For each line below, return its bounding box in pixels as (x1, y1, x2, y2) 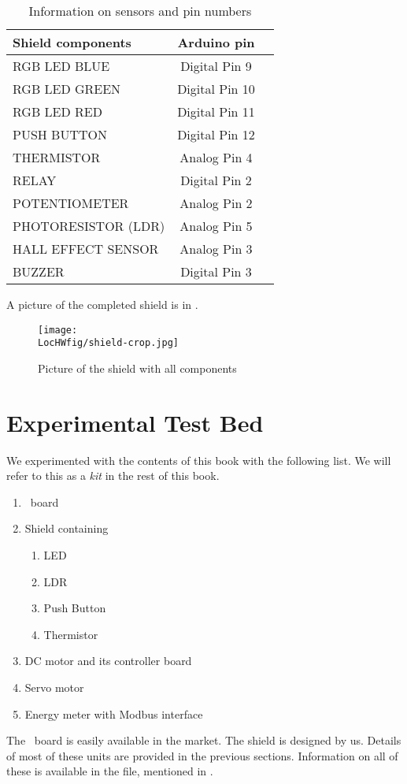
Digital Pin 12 (177, 125, 255, 143)
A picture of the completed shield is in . (6, 296, 198, 312)
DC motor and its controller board (24, 652, 192, 669)
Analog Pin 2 (179, 194, 253, 212)
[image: (38, 324, 78, 336)
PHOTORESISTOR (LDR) (13, 217, 165, 235)
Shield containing (24, 520, 109, 537)
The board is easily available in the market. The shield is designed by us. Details (6, 732, 401, 749)
